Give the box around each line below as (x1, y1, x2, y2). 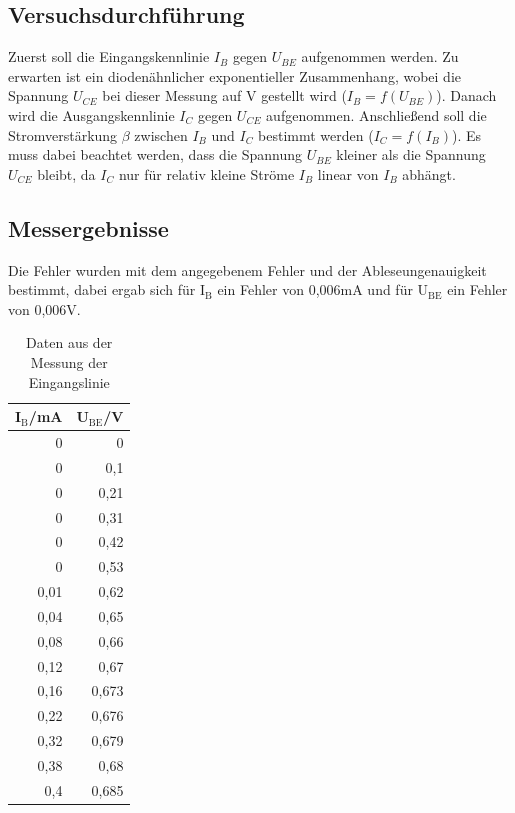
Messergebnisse (8, 212, 169, 243)
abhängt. (402, 163, 456, 184)
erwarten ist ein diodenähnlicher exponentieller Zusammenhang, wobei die (8, 65, 461, 86)
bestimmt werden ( (258, 124, 374, 145)
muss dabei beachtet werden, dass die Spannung (8, 144, 302, 165)
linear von (317, 163, 379, 184)
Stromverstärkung (8, 124, 118, 145)
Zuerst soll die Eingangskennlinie (8, 46, 210, 67)
